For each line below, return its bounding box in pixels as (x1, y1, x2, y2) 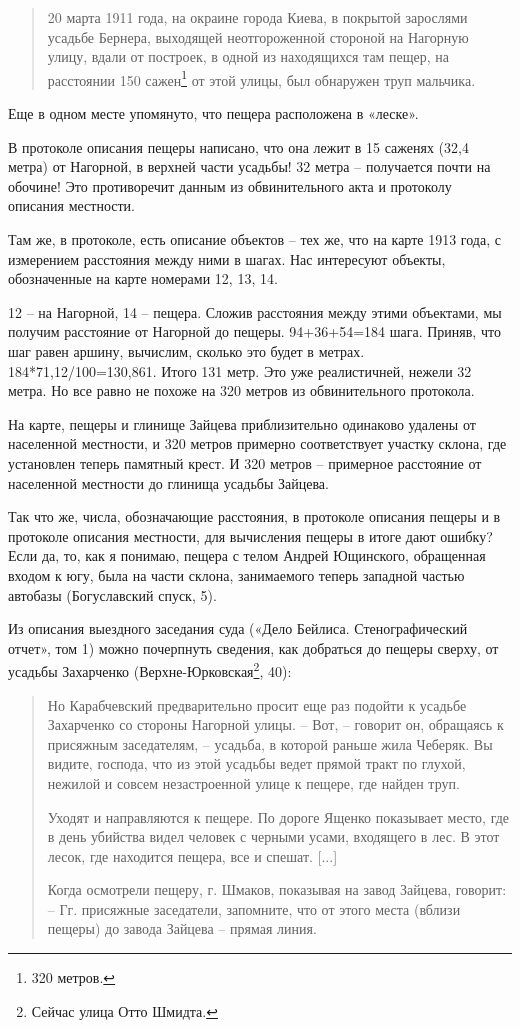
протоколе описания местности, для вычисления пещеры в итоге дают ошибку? (8, 525, 493, 546)
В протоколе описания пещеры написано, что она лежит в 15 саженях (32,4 (8, 136, 469, 157)
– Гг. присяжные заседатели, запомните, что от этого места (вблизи (47, 898, 461, 919)
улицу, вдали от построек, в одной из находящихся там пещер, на (47, 46, 450, 67)
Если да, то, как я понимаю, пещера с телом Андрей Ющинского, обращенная (8, 545, 486, 566)
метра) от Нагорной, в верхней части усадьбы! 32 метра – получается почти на (8, 156, 491, 177)
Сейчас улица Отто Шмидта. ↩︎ (31, 1000, 218, 1021)
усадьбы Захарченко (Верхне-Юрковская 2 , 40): (8, 658, 292, 681)
